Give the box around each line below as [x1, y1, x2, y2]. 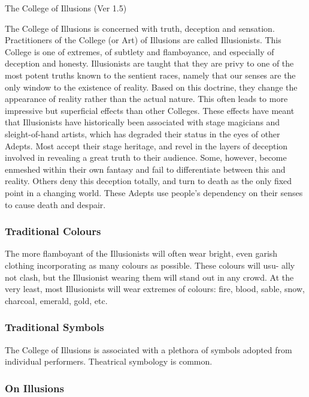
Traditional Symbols [5, 320, 104, 335]
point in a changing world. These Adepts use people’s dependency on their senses [5, 186, 303, 198]
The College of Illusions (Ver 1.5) [5, 2, 127, 14]
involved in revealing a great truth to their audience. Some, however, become [5, 151, 287, 164]
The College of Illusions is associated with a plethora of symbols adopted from [5, 343, 292, 356]
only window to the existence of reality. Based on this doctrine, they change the [5, 80, 298, 93]
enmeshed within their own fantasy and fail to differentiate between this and [5, 163, 286, 175]
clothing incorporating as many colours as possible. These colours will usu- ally [5, 258, 295, 271]
